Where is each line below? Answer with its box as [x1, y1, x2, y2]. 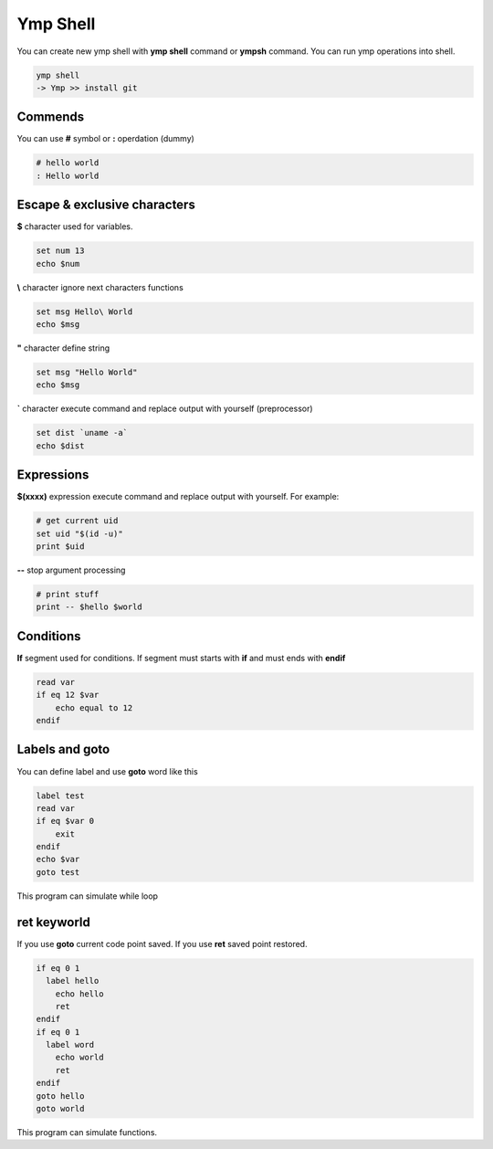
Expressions [16, 467, 89, 483]
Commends [16, 110, 85, 125]
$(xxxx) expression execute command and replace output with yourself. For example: [16, 491, 340, 502]
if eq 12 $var [36, 690, 100, 701]
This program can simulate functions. [16, 1127, 158, 1138]
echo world [55, 1052, 104, 1063]
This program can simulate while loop [16, 891, 159, 901]
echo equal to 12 [55, 702, 133, 712]
